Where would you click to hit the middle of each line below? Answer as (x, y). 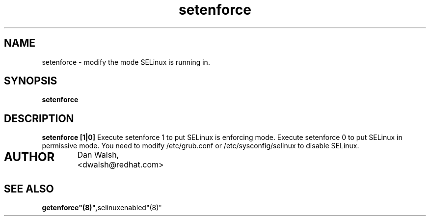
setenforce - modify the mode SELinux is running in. (126, 62)
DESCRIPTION (39, 118)
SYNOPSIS (31, 81)
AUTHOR (29, 157)
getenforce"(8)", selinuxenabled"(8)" (102, 208)
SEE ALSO (29, 189)
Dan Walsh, (98, 155)
